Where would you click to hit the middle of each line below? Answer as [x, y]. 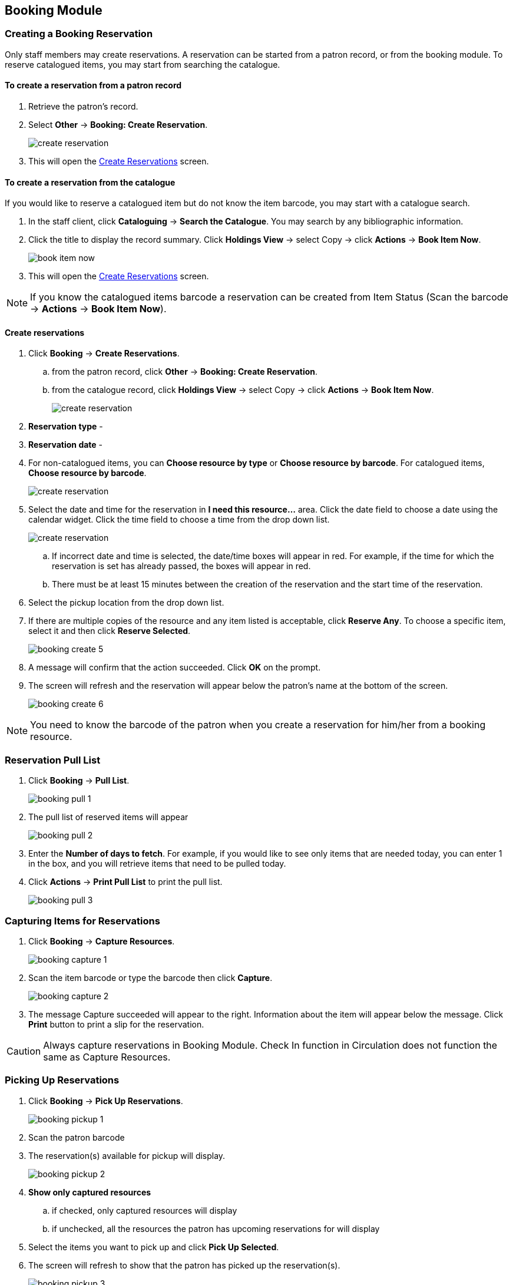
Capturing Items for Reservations [82, 921]
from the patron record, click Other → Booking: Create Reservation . [185, 372]
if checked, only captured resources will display [145, 1210]
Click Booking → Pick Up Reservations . [106, 1101]
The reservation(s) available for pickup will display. [127, 1155]
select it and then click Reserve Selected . [110, 631]
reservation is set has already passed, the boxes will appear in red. [181, 566]
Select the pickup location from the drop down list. [126, 603]
